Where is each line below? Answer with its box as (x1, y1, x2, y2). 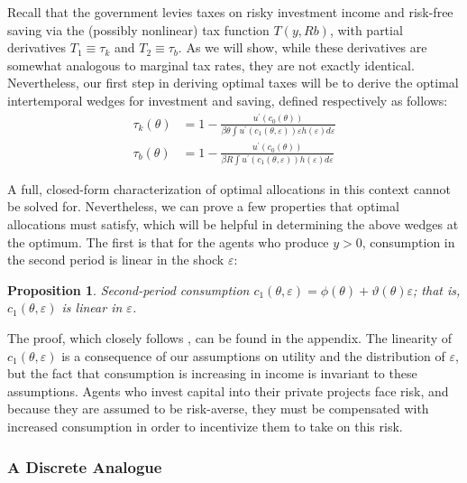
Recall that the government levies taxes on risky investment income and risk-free (7, 3, 453, 21)
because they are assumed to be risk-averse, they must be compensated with (7, 399, 429, 418)
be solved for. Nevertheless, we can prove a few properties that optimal (7, 197, 399, 216)
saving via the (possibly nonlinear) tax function (7, 20, 270, 39)
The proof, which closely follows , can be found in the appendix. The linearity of (7, 329, 452, 348)
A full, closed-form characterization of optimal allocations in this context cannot (7, 179, 451, 198)
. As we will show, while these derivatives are (178, 38, 427, 57)
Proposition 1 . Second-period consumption (7, 280, 250, 299)
